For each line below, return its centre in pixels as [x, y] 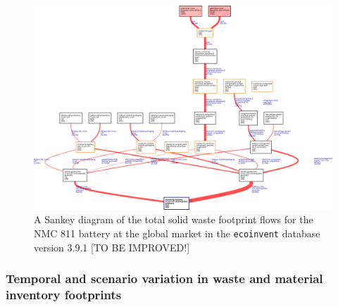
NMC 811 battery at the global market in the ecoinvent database [177, 233]
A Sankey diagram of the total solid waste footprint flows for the [174, 219]
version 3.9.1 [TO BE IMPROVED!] [112, 247]
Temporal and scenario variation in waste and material [164, 278]
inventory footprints [64, 295]
